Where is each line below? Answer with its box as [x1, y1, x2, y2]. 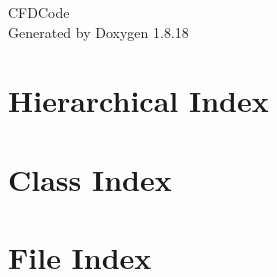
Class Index [8, 158, 172, 199]
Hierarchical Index [8, 80, 269, 121]
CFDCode [8, 2, 70, 22]
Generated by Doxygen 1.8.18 [8, 21, 189, 42]
